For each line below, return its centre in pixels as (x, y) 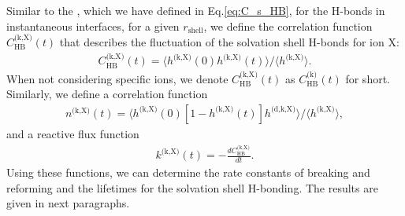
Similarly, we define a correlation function (107, 94)
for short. (368, 78)
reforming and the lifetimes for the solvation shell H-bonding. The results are (192, 187)
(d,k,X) (283, 110)
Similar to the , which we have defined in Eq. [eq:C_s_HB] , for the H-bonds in (196, 10)
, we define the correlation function (288, 26)
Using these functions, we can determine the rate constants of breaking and (188, 172)
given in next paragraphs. (68, 203)
